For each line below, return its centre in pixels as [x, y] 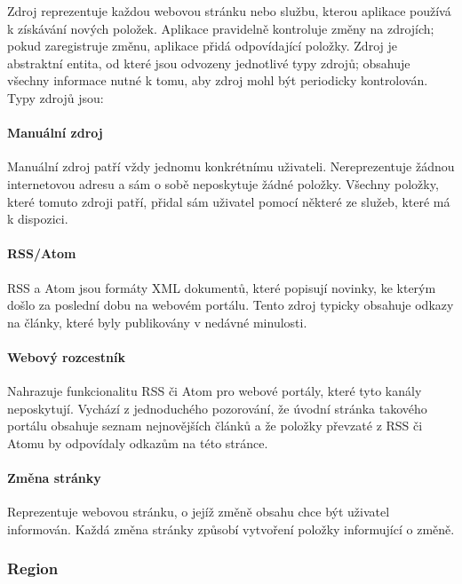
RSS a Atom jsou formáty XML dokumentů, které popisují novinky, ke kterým [222, 287]
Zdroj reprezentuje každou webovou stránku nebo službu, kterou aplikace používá [229, 11]
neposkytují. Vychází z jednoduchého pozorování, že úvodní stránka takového [217, 408]
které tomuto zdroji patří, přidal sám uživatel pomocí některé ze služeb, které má [229, 201]
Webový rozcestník [66, 356]
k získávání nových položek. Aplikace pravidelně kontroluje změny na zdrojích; [221, 28]
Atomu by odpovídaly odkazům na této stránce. [138, 442]
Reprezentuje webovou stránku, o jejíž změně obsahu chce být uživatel [199, 512]
